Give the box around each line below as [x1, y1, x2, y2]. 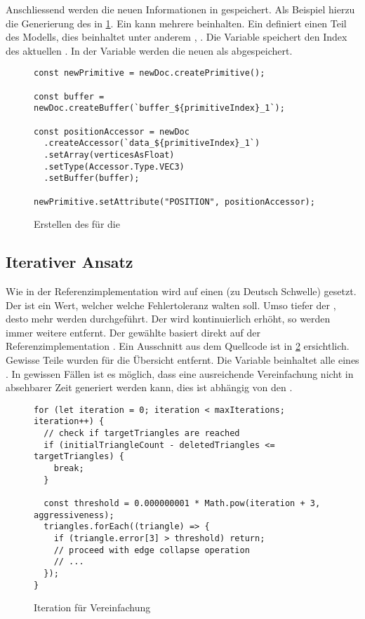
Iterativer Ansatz [6, 251, 133, 273]
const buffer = [34, 91, 105, 102]
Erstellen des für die [34, 217, 120, 231]
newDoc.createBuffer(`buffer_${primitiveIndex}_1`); [34, 103, 285, 114]
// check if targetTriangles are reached [44, 428, 240, 439]
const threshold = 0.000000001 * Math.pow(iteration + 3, [44, 498, 321, 509]
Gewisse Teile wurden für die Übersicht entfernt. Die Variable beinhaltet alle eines [6, 353, 359, 367]
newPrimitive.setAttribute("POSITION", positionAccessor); [34, 196, 315, 207]
